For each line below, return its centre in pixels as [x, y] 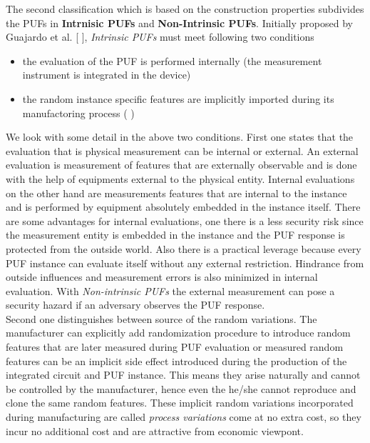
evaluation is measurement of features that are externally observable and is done [181, 165]
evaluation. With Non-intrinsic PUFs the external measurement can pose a [170, 290]
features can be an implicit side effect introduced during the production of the [176, 360]
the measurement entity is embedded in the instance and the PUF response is [175, 235]
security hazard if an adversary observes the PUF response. [135, 305]
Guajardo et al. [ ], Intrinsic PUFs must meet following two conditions [160, 37]
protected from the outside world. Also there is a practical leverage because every [184, 248]
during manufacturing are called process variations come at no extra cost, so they [184, 417]
